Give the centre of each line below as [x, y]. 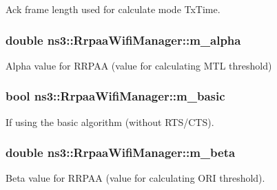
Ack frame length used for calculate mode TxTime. [113, 9]
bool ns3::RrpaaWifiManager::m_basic [115, 96]
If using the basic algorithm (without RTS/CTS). [110, 122]
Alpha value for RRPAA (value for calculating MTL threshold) [139, 65]
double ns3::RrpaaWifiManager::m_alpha [123, 40]
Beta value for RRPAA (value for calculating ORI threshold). [135, 178]
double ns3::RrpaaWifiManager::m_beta [121, 152]
